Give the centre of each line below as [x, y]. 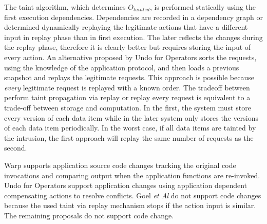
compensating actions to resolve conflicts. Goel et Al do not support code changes [133, 195]
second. [16, 148]
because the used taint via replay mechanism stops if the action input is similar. [130, 205]
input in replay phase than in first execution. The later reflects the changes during [133, 37]
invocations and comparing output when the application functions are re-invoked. [132, 175]
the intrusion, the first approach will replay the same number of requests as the [129, 137]
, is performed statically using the [203, 7]
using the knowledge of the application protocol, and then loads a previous [122, 67]
